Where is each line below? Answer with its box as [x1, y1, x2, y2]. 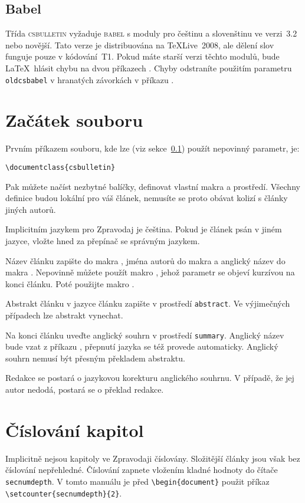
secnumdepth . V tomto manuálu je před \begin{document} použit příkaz [5, 475, 270, 487]
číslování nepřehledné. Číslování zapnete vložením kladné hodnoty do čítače [5, 463, 278, 476]
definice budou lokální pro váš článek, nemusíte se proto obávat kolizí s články [5, 192, 288, 204]
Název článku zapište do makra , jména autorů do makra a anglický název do [5, 254, 286, 267]
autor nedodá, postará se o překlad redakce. [5, 383, 164, 396]
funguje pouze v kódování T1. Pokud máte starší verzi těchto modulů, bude [5, 50, 280, 63]
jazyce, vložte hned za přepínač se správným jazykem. [5, 234, 200, 246]
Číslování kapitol [5, 417, 144, 442]
